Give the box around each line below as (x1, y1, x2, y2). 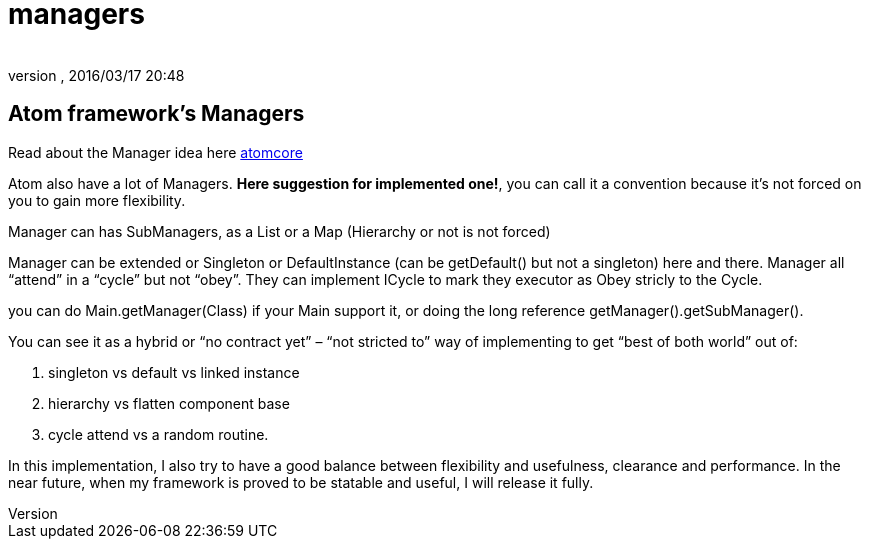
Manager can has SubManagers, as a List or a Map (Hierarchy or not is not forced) (8, 222, 551, 240)
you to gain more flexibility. (8, 191, 186, 209)
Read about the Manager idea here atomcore (8, 143, 303, 161)
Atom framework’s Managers (8, 101, 305, 127)
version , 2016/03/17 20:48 (8, 66, 185, 84)
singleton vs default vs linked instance (48, 363, 300, 381)
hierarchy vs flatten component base (48, 394, 290, 412)
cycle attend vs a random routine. (48, 425, 269, 443)
